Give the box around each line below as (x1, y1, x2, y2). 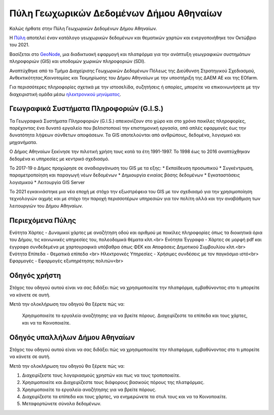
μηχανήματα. (9, 139, 38, 145)
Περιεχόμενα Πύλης (9, 216, 76, 225)
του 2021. (9, 42, 30, 48)
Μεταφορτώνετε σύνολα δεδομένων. (22, 401, 101, 407)
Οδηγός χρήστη (9, 271, 61, 280)
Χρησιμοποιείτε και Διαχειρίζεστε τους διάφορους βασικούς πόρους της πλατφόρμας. (22, 379, 205, 386)
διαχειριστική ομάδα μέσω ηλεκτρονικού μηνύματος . (9, 91, 121, 97)
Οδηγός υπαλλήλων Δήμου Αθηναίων (9, 333, 135, 342)
